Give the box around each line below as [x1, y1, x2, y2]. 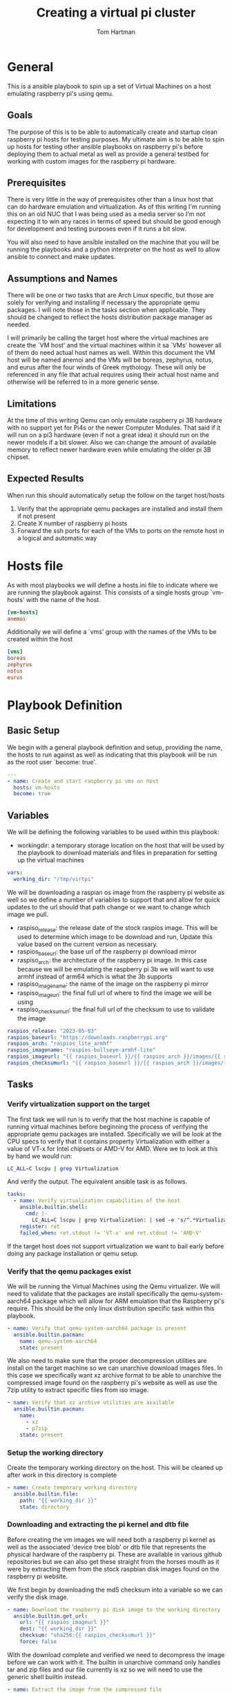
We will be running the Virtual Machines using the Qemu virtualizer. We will [7, 1282, 220, 1290]
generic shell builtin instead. [7, 1672, 88, 1681]
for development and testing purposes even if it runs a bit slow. [7, 224, 186, 233]
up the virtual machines [17, 856, 84, 864]
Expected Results [7, 473, 84, 485]
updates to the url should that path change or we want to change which [7, 902, 211, 911]
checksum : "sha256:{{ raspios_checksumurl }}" [19, 1632, 156, 1639]
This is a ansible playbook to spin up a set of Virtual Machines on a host [7, 81, 212, 90]
